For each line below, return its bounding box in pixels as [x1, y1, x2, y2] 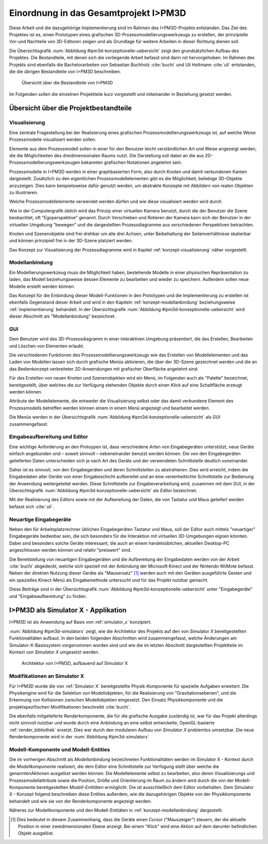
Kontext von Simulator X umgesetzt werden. [9, 649, 100, 655]
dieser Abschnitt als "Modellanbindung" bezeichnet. [9, 313, 116, 320]
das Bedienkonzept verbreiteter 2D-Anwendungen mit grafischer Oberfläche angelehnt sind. [9, 366, 199, 372]
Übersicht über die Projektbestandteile [9, 104, 132, 113]
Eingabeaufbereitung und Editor [9, 433, 88, 440]
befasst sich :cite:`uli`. [9, 504, 55, 510]
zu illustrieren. [9, 189, 38, 195]
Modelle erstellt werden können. [9, 283, 75, 289]
